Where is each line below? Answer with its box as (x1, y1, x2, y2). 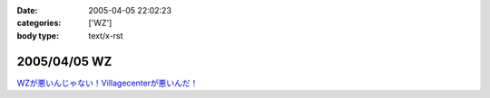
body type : (16, 30, 59, 40)
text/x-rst (88, 30, 123, 40)
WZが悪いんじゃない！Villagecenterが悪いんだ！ (16, 77, 199, 88)
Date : (16, 5, 38, 15)
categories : (16, 18, 62, 29)
